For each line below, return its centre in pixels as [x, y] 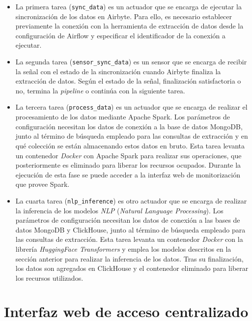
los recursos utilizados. [49, 277]
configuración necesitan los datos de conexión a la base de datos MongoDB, [129, 126]
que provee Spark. [42, 184]
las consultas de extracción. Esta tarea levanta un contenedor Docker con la [129, 239]
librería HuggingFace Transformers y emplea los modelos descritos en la [123, 248]
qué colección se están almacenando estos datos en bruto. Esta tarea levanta [130, 145]
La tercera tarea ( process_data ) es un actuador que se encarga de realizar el [131, 107]
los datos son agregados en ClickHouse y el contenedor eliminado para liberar [132, 268]
